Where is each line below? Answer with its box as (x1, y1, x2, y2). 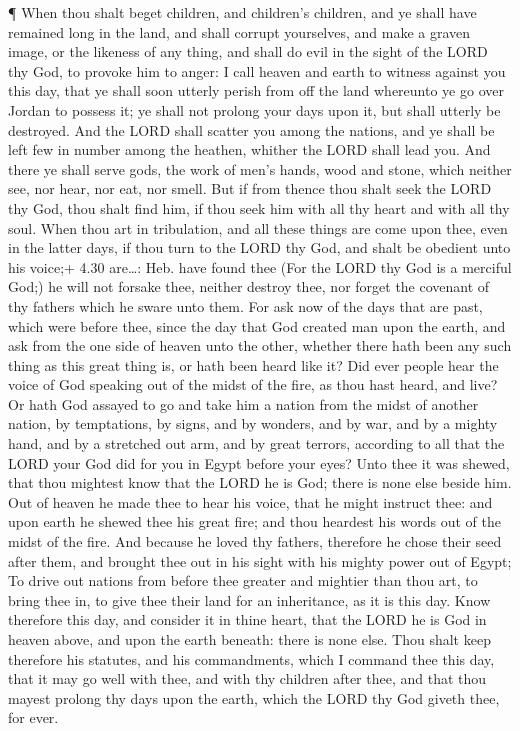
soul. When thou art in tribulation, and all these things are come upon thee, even (8, 217, 508, 238)
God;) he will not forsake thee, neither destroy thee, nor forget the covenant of (8, 276, 490, 297)
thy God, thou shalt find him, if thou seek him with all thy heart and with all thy (8, 197, 510, 218)
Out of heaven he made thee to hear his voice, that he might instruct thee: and (8, 491, 493, 512)
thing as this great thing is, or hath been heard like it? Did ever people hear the (8, 354, 499, 375)
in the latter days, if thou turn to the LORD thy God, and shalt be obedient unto (8, 237, 511, 258)
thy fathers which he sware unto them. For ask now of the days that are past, (8, 295, 483, 316)
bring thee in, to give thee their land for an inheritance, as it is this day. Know (8, 589, 491, 610)
